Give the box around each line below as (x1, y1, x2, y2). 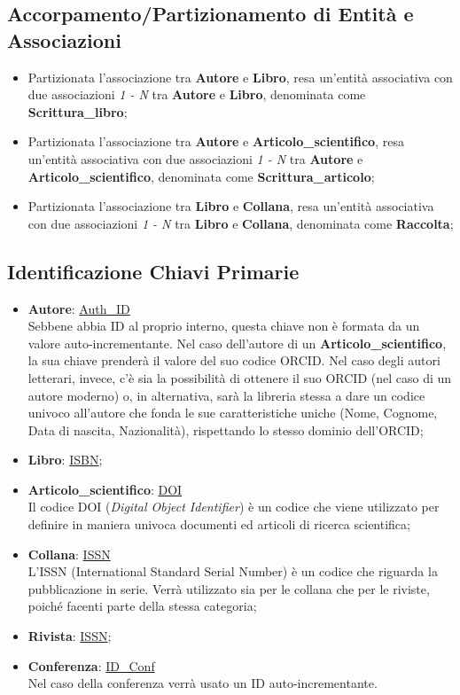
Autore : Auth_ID (27, 299, 130, 317)
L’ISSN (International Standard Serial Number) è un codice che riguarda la (27, 562, 438, 581)
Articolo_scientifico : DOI (27, 480, 183, 498)
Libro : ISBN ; (27, 450, 103, 469)
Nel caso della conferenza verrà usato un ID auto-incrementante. (27, 674, 378, 692)
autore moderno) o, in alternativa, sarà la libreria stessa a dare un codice (27, 386, 425, 404)
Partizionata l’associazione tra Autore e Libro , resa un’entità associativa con (27, 67, 453, 86)
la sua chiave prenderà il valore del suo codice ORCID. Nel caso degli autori (27, 351, 441, 370)
